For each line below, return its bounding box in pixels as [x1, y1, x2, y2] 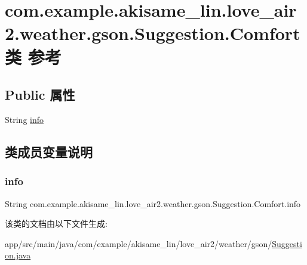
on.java [5, 249, 31, 261]
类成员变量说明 [5, 142, 93, 161]
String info [5, 113, 44, 125]
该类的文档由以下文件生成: [5, 217, 108, 230]
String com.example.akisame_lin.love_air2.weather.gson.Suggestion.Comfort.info [5, 197, 301, 209]
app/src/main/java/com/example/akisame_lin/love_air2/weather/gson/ [5, 237, 272, 249]
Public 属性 [5, 85, 75, 104]
